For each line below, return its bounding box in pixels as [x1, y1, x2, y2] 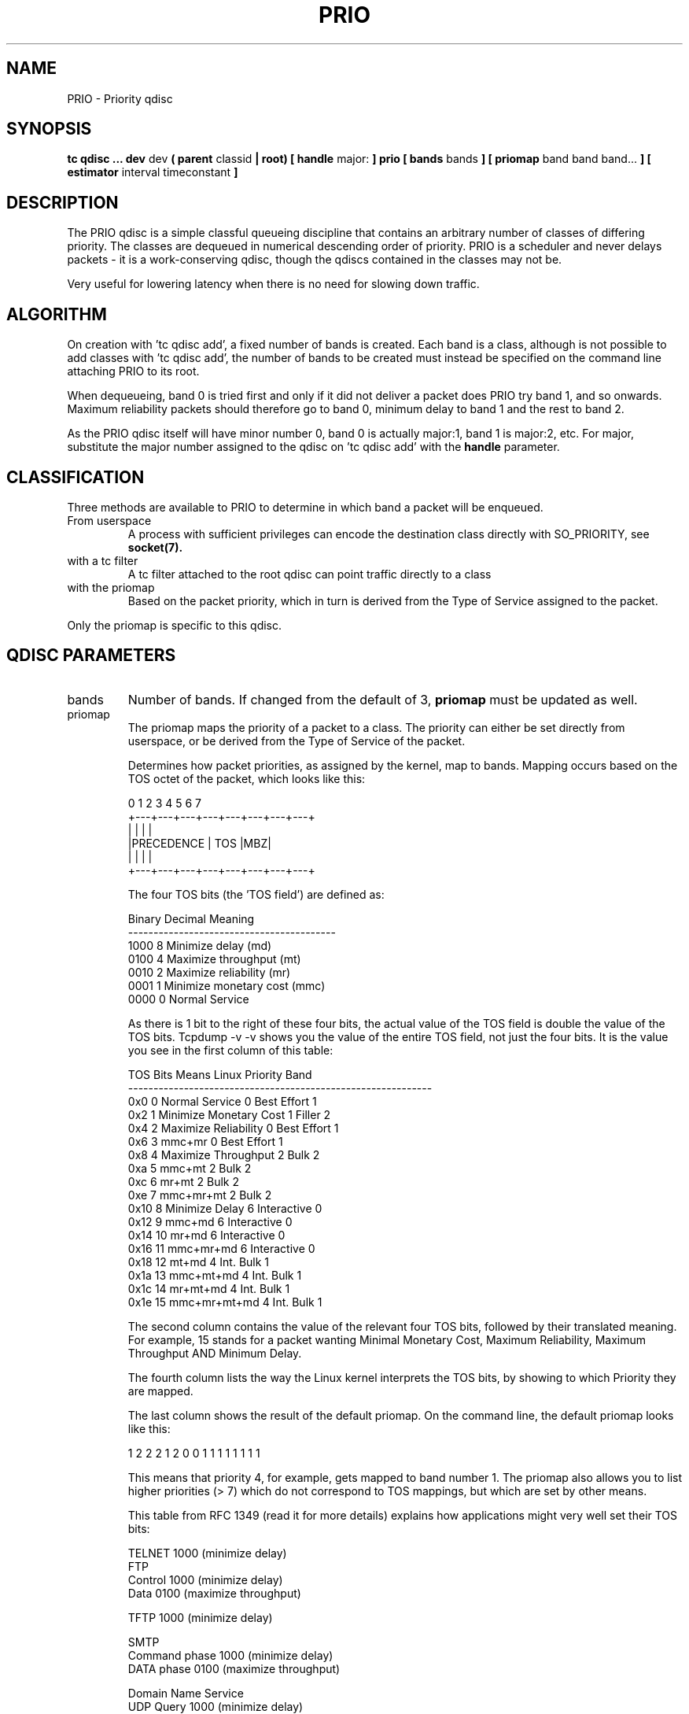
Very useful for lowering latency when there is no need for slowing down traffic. [67, 277, 480, 291]
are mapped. [127, 1383, 193, 1398]
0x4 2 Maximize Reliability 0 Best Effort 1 [127, 1121, 339, 1135]
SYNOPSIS [6, 119, 92, 139]
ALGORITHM [6, 304, 107, 324]
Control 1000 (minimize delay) [127, 1572, 283, 1587]
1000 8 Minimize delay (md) [127, 938, 272, 952]
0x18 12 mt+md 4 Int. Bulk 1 [127, 1254, 270, 1269]
